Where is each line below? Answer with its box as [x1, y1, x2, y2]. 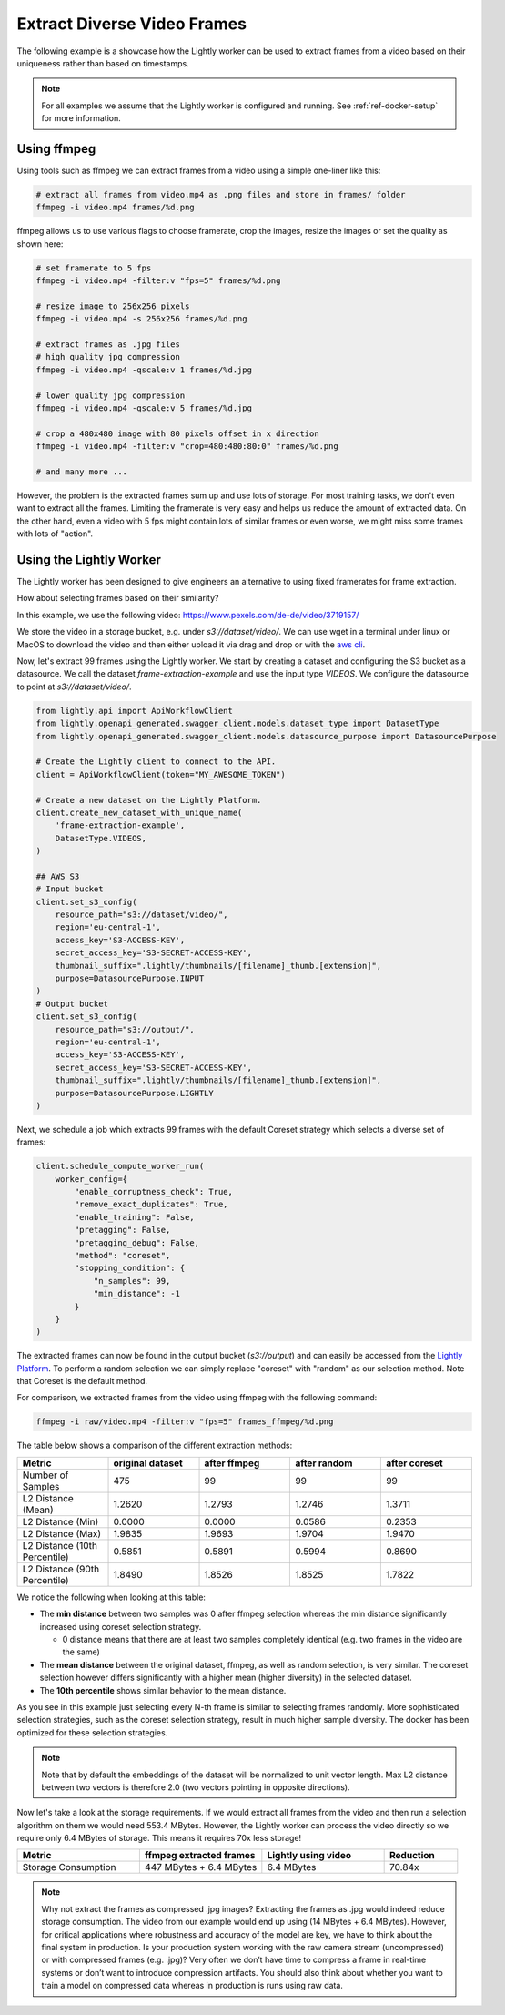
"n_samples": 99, [93, 1276, 171, 1286]
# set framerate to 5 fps [35, 262, 152, 273]
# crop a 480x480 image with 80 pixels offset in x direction [35, 428, 319, 439]
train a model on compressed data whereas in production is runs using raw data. [41, 1980, 343, 1991]
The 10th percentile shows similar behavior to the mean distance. [39, 1684, 287, 1695]
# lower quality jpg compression [35, 390, 186, 401]
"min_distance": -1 [93, 1288, 181, 1299]
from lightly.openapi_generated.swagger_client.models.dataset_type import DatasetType [35, 718, 439, 728]
